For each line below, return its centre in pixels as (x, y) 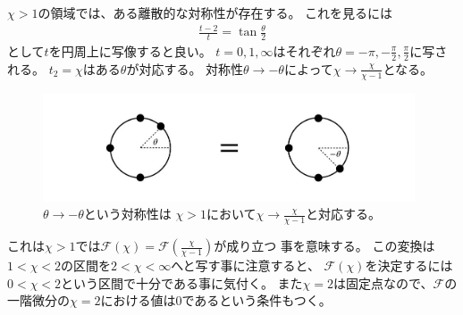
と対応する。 (344, 214)
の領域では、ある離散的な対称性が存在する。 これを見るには (215, 12)
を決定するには (409, 265)
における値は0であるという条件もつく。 (216, 300)
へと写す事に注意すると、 (245, 265)
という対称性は (127, 214)
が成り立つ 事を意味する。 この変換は (324, 246)
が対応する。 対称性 (185, 68)
